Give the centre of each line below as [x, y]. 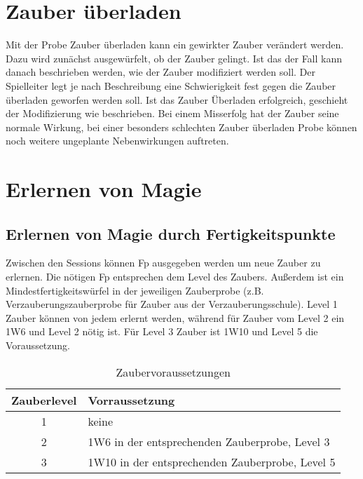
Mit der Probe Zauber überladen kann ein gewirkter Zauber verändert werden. [175, 45]
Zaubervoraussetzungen [173, 372]
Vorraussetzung [131, 400]
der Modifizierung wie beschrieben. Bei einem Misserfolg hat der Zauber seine [172, 113]
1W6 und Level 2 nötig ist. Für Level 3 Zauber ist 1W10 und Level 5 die [162, 331]
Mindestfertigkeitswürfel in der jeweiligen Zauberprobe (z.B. [135, 290]
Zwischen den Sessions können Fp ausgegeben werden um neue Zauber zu [163, 263]
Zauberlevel [44, 400]
